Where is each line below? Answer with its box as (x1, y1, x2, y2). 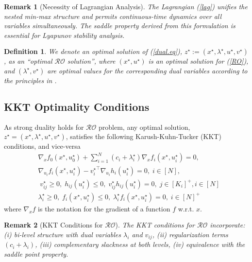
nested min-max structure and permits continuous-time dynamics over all (4, 11, 222, 21)
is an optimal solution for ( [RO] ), (148, 56, 249, 66)
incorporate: (210, 220, 245, 230)
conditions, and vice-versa (4, 141, 81, 151)
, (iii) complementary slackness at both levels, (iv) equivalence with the (35, 239, 245, 249)
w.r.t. (178, 203, 194, 213)
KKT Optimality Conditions (4, 99, 150, 114)
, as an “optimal (4, 56, 52, 66)
